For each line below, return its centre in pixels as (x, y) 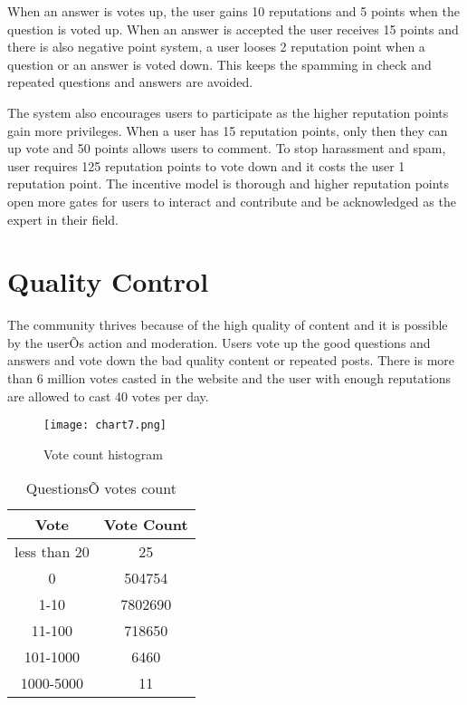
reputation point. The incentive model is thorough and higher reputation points (229, 183)
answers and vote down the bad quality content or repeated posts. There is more (231, 360)
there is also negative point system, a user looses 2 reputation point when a (216, 47)
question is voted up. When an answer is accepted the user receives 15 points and (233, 29)
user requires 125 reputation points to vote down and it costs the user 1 (206, 165)
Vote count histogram (103, 454)
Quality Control (108, 281)
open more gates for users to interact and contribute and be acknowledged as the (232, 201)
